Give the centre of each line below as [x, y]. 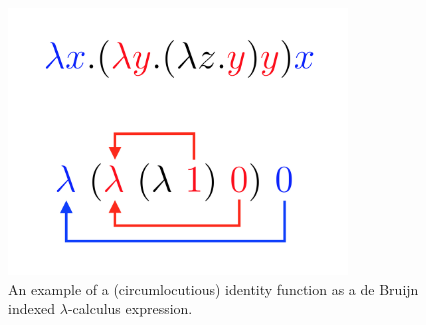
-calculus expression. [130, 308]
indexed [32, 308]
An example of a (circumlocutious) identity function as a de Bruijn [213, 288]
